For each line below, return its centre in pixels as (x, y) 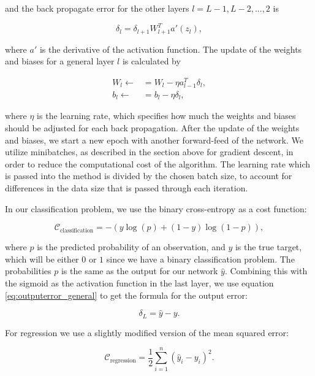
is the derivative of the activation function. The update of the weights (171, 49)
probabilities (28, 271)
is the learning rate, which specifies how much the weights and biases (166, 116)
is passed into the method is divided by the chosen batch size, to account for (149, 176)
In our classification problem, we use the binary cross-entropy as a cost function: (156, 208)
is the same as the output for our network (139, 271)
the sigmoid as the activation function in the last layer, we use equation (139, 283)
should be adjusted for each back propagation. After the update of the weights (152, 128)
